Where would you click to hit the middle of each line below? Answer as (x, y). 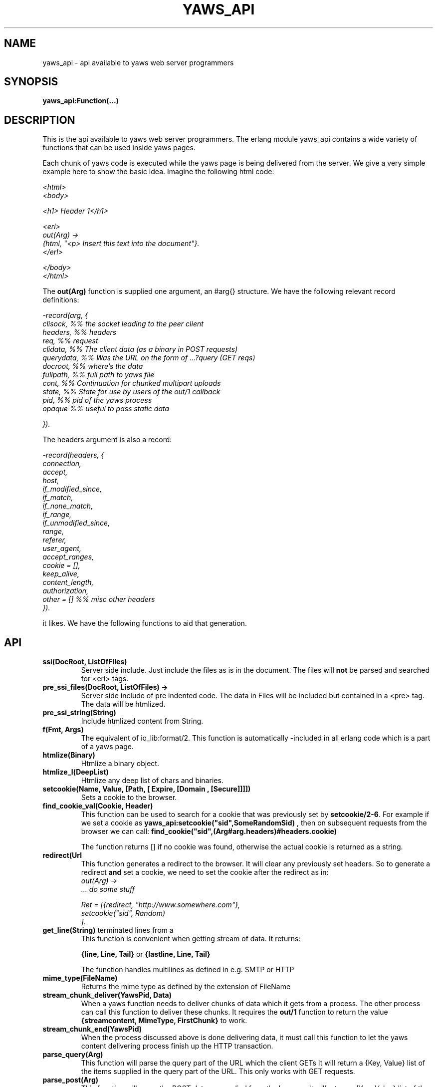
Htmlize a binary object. (120, 764)
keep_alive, (61, 574)
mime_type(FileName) (80, 978)
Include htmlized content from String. (142, 721)
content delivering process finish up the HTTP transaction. (177, 1046)
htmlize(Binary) (69, 755)
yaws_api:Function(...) (81, 101)
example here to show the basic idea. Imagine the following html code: (158, 172)
